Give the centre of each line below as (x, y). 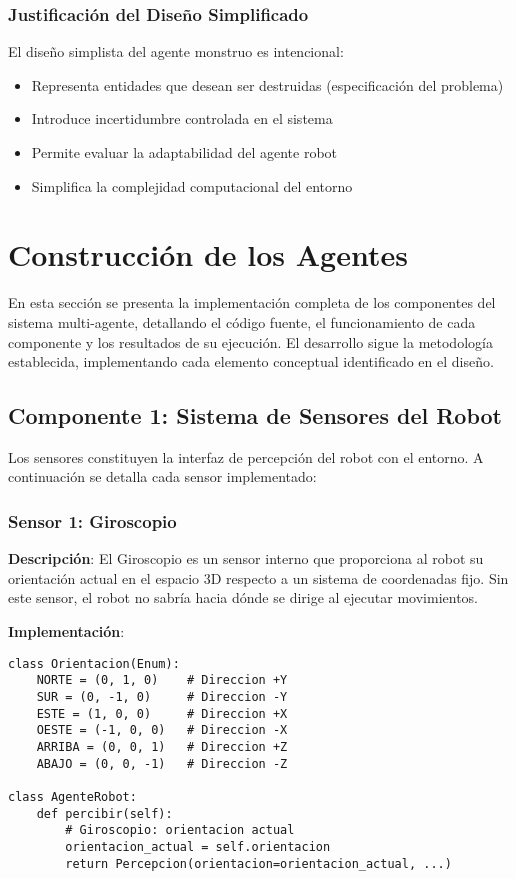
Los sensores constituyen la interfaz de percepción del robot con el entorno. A (246, 456)
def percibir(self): (104, 813)
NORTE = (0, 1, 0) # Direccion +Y (162, 680)
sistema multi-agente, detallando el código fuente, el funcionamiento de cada (242, 321)
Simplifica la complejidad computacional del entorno (192, 185)
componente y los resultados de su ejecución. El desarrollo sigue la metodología (250, 341)
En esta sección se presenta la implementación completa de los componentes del (252, 302)
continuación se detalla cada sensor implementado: (162, 476)
